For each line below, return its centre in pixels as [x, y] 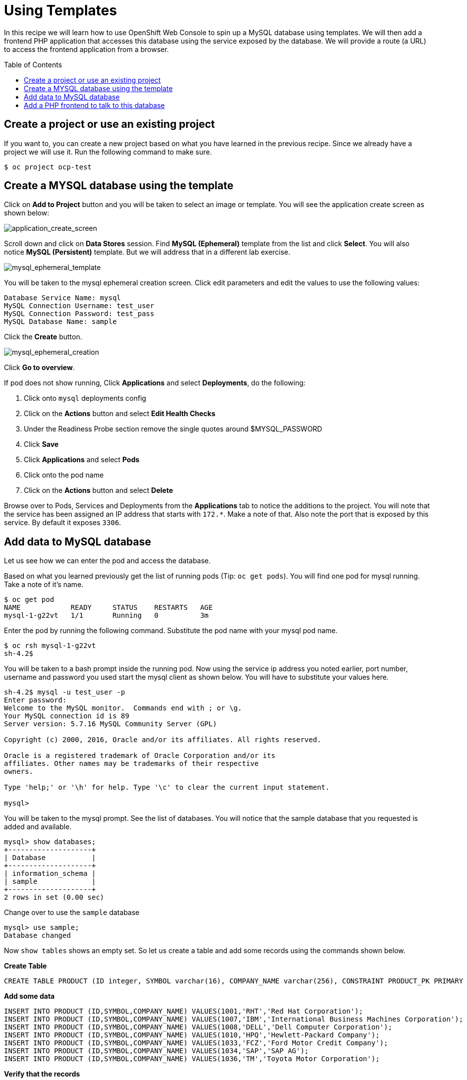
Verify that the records [42, 1074]
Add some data [29, 996]
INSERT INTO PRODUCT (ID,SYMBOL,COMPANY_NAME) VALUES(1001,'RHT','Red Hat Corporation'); [183, 1011]
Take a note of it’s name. [44, 585]
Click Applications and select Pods [82, 460]
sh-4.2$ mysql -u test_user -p [65, 692]
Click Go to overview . [39, 368]
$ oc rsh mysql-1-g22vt [50, 646]
